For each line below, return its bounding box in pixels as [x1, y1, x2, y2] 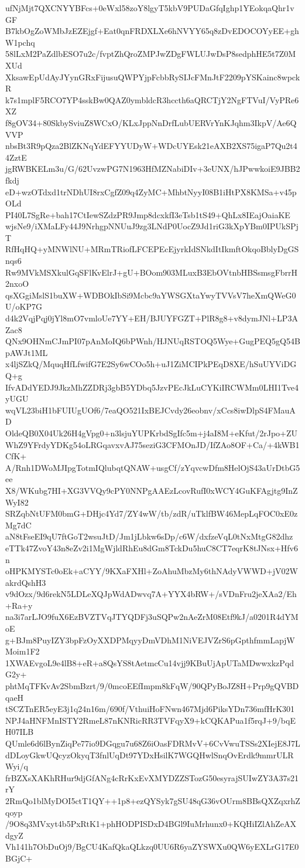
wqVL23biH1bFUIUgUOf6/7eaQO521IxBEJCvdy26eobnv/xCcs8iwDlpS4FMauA [5, 404, 296, 416]
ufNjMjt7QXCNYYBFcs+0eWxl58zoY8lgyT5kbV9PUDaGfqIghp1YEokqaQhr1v [5, 2, 294, 13]
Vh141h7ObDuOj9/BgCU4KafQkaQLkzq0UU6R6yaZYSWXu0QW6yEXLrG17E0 [5, 840, 299, 853]
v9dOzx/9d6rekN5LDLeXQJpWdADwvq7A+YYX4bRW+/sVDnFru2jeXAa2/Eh [5, 588, 297, 600]
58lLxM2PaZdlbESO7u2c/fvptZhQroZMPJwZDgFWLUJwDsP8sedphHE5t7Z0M [5, 48, 296, 60]
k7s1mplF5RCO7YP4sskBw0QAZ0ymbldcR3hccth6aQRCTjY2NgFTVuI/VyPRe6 [5, 93, 299, 106]
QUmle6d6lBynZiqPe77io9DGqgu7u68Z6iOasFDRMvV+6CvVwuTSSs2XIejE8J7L [5, 737, 300, 749]
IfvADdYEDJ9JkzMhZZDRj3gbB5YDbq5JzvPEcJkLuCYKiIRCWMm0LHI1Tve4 [5, 381, 299, 393]
